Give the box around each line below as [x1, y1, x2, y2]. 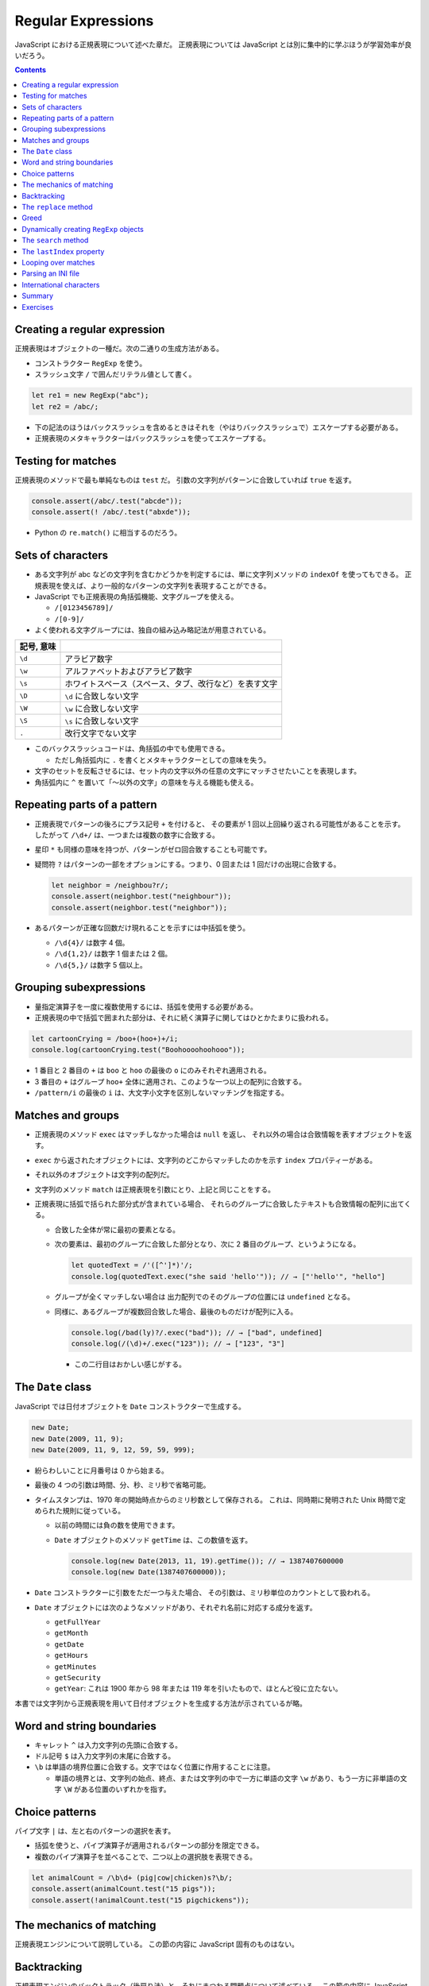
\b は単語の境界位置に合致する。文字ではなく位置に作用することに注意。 [34, 1762, 275, 1772]
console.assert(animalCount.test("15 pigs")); [31, 1884, 216, 1894]
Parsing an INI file [21, 269, 79, 278]
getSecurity [54, 1673, 101, 1682]
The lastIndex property [21, 246, 105, 256]
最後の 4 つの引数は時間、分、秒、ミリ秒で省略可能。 [34, 1480, 211, 1489]
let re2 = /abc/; [31, 402, 99, 411]
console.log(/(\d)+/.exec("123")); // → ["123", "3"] [71, 1339, 285, 1348]
